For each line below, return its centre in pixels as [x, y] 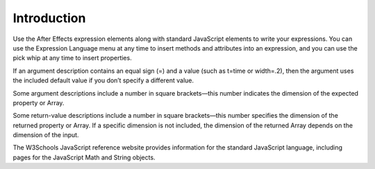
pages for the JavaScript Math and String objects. [84, 157]
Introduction [49, 18]
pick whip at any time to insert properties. [72, 58]
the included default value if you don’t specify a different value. [103, 80]
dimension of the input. [46, 135]
